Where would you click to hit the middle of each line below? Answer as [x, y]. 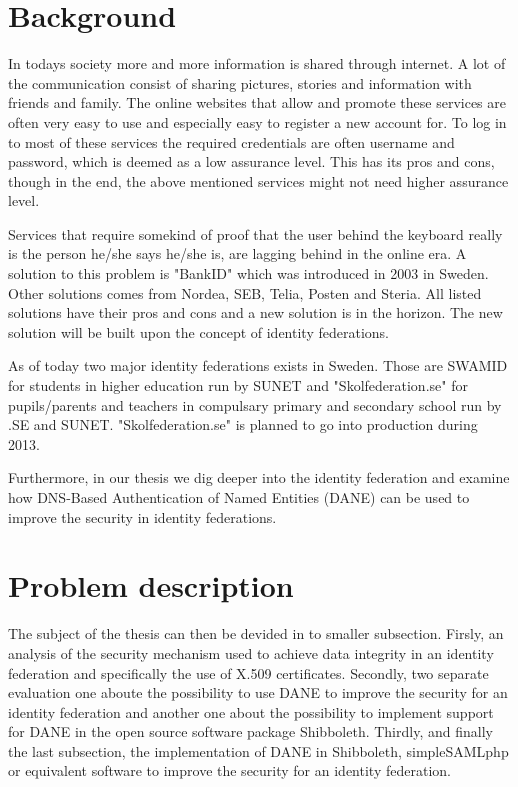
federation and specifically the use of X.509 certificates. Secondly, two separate [248, 672]
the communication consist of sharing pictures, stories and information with [240, 82]
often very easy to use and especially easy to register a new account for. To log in [257, 121]
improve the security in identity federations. [142, 516]
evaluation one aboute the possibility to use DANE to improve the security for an [258, 692]
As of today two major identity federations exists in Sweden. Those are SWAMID [258, 365]
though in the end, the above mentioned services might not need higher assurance [258, 180]
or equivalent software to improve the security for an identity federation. [229, 770]
